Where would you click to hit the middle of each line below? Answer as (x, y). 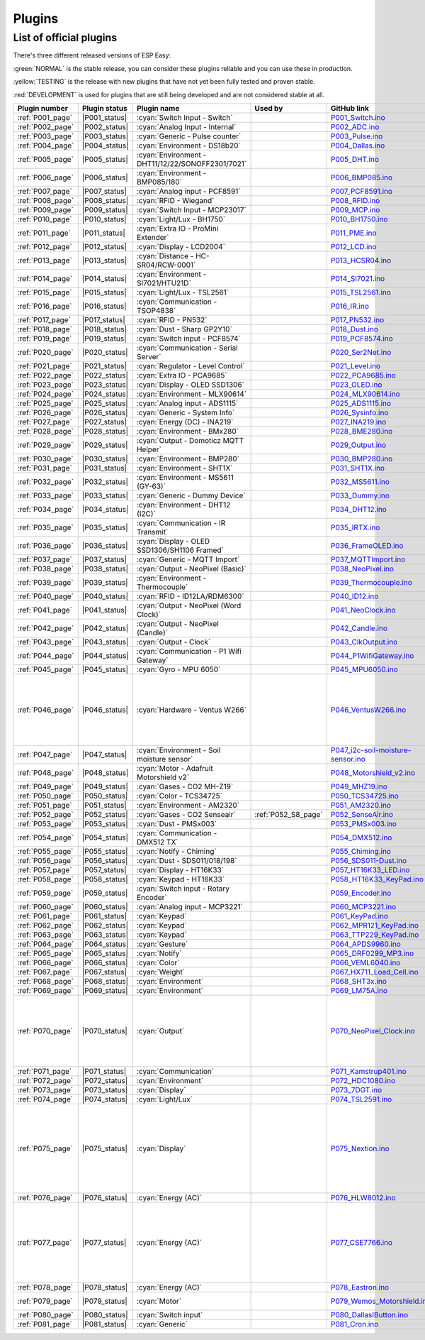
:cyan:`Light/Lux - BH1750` (181, 219)
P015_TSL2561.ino (361, 292)
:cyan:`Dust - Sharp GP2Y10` (185, 329)
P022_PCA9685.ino (363, 375)
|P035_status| (105, 527)
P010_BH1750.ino (359, 219)
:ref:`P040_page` (46, 596)
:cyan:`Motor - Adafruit (175, 768)
